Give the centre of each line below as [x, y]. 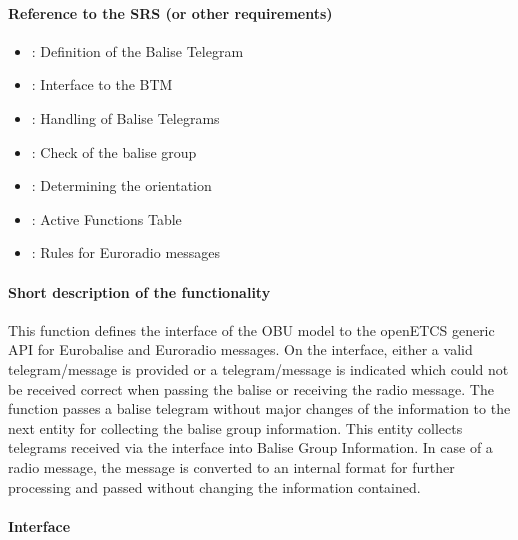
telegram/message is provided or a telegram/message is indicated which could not [258, 368]
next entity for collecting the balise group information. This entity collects [235, 427]
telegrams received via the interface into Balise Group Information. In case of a [250, 447]
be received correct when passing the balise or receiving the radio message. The [251, 388]
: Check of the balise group [114, 151]
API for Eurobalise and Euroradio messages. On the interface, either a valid [240, 349]
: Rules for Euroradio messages [126, 252]
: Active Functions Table [106, 218]
